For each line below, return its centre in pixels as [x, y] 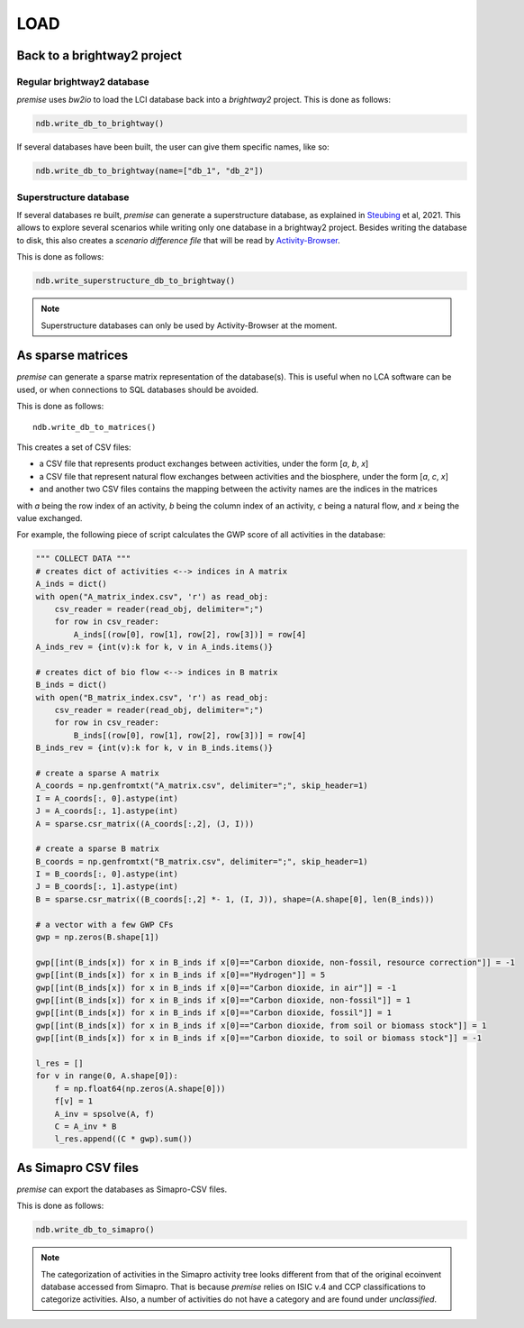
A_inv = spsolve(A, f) [104, 1114]
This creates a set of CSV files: [74, 447]
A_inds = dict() [72, 584]
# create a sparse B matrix [97, 849]
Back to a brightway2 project [99, 55]
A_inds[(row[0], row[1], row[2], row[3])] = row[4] [190, 634]
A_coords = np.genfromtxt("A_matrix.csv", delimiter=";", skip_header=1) [202, 786]
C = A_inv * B [86, 1126]
